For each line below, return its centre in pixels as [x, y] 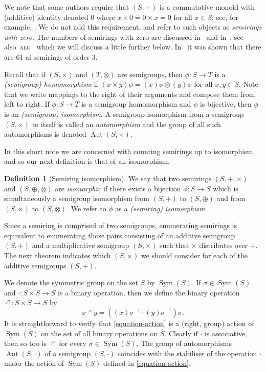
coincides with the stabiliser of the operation [187, 353]
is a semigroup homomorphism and [136, 104]
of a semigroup [68, 353]
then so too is [25, 343]
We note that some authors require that [67, 7]
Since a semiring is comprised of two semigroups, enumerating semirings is [120, 225]
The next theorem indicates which [58, 255]
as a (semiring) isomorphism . [161, 208]
